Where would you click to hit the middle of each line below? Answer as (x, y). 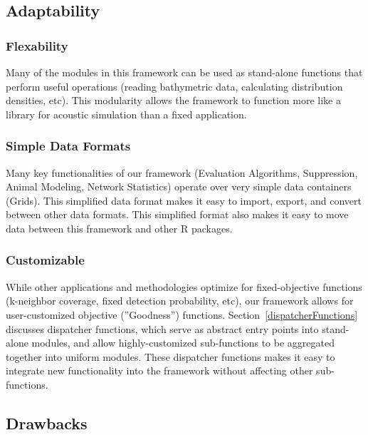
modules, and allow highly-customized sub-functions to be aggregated (183, 343)
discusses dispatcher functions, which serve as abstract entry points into (162, 328)
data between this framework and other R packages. (119, 228)
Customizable (45, 260)
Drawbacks (47, 423)
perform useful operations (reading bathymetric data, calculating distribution (174, 86)
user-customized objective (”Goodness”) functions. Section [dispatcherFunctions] (182, 314)
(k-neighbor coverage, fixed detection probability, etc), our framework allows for (180, 301)
